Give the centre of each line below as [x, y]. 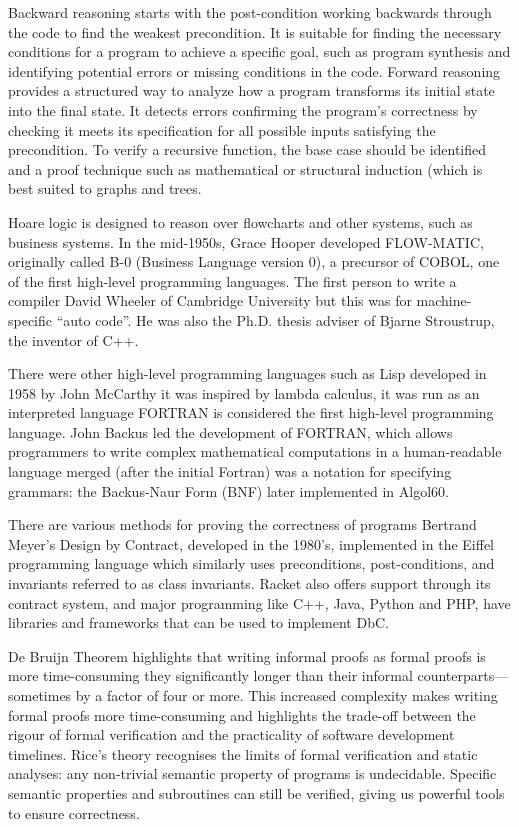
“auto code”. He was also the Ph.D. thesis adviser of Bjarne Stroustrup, [275, 319]
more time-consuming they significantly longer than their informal [210, 675]
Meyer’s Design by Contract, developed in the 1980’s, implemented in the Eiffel [251, 543]
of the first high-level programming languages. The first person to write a [232, 280]
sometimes [40, 695]
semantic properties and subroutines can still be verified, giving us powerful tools [256, 792]
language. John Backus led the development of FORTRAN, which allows [230, 431]
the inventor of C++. [73, 339]
